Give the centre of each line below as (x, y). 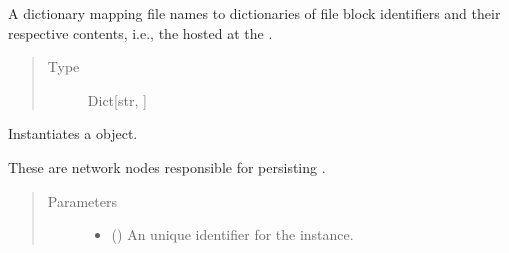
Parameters (82, 200)
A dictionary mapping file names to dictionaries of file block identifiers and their (254, 13)
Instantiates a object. (73, 133)
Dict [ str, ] (117, 99)
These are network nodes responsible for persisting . (167, 166)
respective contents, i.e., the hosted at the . (140, 32)
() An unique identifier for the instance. (232, 234)
